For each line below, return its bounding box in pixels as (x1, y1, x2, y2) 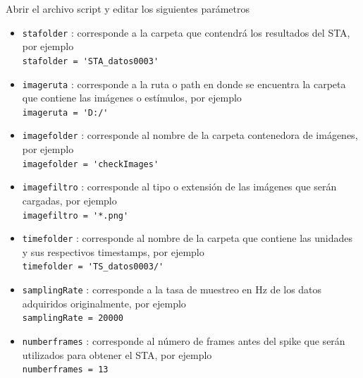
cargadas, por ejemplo (22, 193, 117, 207)
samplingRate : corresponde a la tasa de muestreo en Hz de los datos (22, 282, 322, 297)
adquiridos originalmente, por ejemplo (22, 295, 186, 310)
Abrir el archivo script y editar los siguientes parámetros (6, 1, 250, 16)
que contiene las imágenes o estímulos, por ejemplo (22, 90, 242, 105)
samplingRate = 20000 (22, 313, 123, 324)
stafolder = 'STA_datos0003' (22, 56, 159, 66)
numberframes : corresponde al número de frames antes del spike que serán (22, 334, 345, 348)
